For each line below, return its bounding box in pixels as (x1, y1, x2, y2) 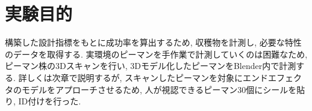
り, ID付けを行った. (5, 95, 81, 107)
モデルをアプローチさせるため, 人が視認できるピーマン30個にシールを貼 (21, 83, 305, 95)
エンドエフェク (243, 71, 302, 83)
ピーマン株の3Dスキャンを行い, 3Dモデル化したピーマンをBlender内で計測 (5, 59, 296, 72)
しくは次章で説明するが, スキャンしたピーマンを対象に (27, 71, 243, 83)
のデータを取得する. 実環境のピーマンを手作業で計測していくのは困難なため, (5, 47, 308, 60)
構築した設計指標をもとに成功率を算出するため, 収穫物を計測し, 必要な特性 (5, 36, 302, 49)
